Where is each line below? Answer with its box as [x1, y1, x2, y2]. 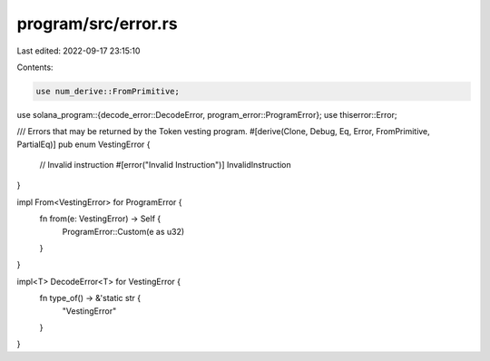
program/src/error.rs [16, 14, 178, 34]
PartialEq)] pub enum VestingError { [16, 139, 151, 150]
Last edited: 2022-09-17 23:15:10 [16, 45, 141, 56]
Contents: [16, 62, 54, 73]
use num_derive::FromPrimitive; [35, 86, 181, 96]
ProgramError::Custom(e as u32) [62, 226, 185, 237]
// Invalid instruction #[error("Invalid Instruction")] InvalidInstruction [39, 160, 292, 171]
